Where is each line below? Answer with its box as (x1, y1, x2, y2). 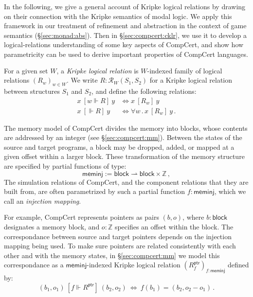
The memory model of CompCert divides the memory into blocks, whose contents (4, 122, 248, 133)
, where (182, 212, 204, 222)
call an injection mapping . (4, 195, 81, 206)
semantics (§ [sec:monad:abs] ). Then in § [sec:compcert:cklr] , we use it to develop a (4, 30, 247, 40)
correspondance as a (4, 260, 64, 270)
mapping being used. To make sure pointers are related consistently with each (4, 241, 236, 251)
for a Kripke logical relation (149, 75, 233, 85)
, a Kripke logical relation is (56, 65, 139, 75)
